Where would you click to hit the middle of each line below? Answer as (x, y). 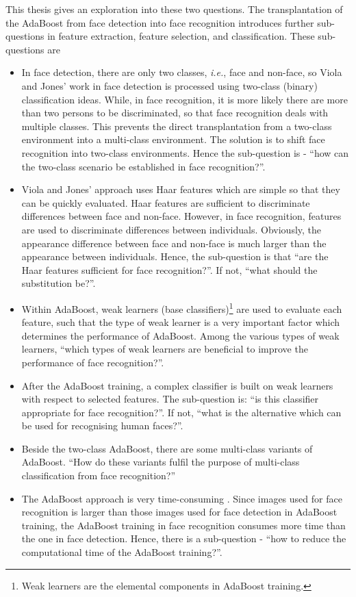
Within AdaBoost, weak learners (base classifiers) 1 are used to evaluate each (182, 307)
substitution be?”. (59, 283)
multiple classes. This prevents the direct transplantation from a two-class (177, 126)
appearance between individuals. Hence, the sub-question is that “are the (175, 256)
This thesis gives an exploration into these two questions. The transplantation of (174, 9)
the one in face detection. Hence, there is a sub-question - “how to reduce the (184, 538)
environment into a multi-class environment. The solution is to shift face (173, 139)
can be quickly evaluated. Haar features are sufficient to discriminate (166, 202)
